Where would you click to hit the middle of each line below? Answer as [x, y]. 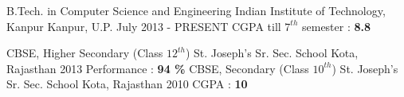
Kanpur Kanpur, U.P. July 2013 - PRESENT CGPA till [144, 26]
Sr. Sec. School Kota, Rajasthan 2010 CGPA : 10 [127, 84]
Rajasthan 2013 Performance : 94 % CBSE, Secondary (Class [158, 68]
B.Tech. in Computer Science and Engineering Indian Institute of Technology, [196, 10]
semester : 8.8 [336, 26]
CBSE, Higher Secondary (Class [85, 53]
